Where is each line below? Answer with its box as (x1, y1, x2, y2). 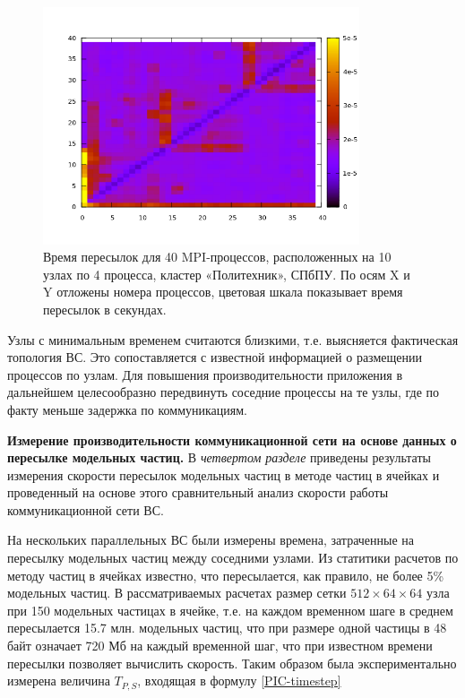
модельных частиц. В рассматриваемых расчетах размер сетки (7, 583, 347, 602)
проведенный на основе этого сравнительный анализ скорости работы (7, 483, 389, 502)
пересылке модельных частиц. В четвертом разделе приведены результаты (7, 448, 432, 467)
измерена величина (7, 671, 110, 690)
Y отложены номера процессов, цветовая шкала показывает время (43, 282, 403, 301)
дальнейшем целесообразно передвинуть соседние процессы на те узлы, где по (7, 383, 440, 401)
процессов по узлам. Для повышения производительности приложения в (7, 365, 403, 383)
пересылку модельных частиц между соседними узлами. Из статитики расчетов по (7, 548, 459, 567)
